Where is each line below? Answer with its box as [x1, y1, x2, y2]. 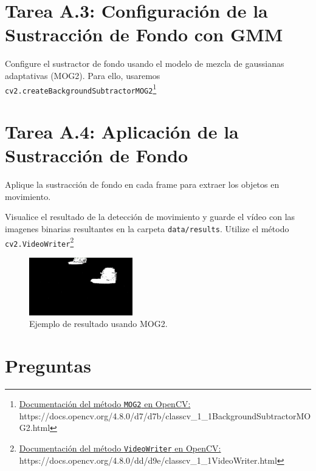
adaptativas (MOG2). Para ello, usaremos [5, 69, 160, 81]
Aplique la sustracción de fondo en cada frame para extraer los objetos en [5, 178, 280, 191]
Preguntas [5, 353, 91, 378]
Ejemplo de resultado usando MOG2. [29, 317, 168, 330]
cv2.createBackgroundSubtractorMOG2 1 [5, 81, 157, 95]
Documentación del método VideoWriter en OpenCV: [19, 441, 221, 454]
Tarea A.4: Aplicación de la [5, 119, 239, 143]
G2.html [19, 421, 50, 434]
